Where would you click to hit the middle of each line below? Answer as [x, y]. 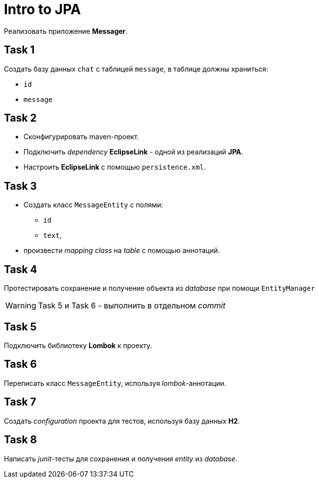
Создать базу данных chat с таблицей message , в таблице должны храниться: [136, 69]
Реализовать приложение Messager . [66, 31]
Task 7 [20, 402]
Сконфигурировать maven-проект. [81, 137]
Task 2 [20, 118]
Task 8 [21, 440]
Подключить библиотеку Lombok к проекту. [78, 345]
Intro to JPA [42, 9]
